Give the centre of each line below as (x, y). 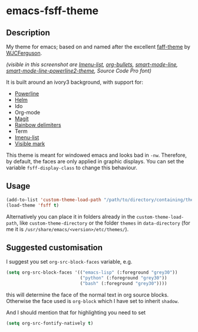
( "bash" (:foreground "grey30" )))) (123, 284)
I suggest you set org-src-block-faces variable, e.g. (69, 262)
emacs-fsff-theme (52, 11)
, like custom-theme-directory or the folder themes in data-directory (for (103, 223)
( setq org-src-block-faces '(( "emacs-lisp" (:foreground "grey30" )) (92, 272)
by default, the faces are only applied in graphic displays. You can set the (95, 161)
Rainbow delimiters (38, 125)
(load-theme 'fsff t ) (33, 205)
